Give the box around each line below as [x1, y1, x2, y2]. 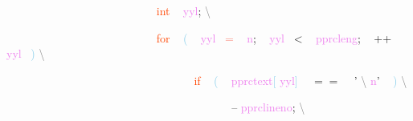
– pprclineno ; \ [231, 99, 305, 115]
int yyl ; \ [156, 2, 211, 18]
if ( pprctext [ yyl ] [194, 71, 298, 88]
